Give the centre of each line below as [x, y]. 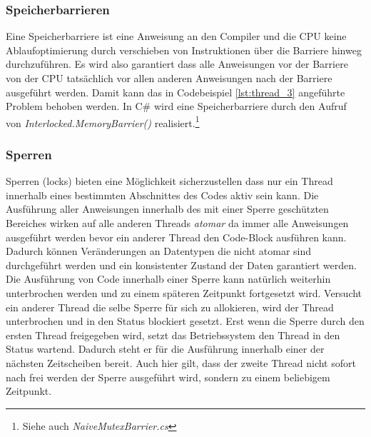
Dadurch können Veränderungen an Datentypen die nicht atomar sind [159, 251]
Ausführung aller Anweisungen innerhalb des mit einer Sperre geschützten [167, 209]
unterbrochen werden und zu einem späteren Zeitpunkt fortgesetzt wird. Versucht [184, 293]
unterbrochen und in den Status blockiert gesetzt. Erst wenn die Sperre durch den [185, 321]
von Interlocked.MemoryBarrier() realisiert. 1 [103, 121]
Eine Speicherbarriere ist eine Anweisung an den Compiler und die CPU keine [176, 36]
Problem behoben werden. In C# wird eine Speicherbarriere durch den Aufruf [176, 106]
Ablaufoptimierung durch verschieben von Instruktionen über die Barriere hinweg [184, 50]
